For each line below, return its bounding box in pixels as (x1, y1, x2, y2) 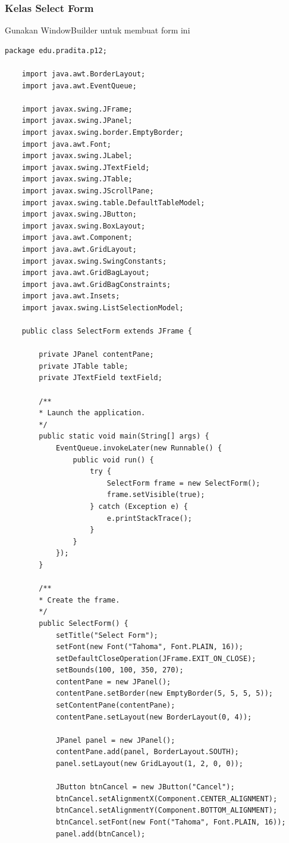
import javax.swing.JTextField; (21, 163, 150, 172)
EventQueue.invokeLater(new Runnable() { (55, 444, 222, 452)
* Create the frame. (39, 595, 120, 604)
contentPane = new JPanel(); (55, 677, 171, 686)
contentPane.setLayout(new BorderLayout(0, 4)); (55, 712, 252, 721)
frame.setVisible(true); (106, 490, 205, 499)
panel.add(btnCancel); (55, 829, 146, 838)
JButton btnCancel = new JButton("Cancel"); (55, 783, 235, 792)
